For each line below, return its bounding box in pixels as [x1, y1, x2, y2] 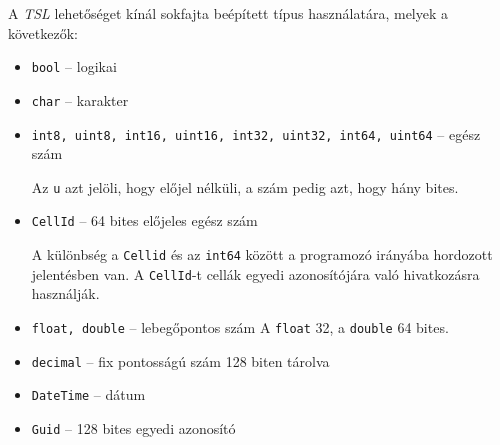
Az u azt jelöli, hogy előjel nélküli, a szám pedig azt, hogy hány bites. [31, 176, 459, 197]
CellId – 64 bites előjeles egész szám [31, 210, 258, 231]
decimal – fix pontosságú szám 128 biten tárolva [31, 350, 330, 371]
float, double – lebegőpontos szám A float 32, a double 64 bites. [31, 316, 449, 337]
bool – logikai [31, 56, 117, 77]
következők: [8, 22, 78, 43]
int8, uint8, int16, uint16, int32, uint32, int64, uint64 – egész [31, 123, 481, 144]
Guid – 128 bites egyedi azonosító [31, 417, 236, 438]
